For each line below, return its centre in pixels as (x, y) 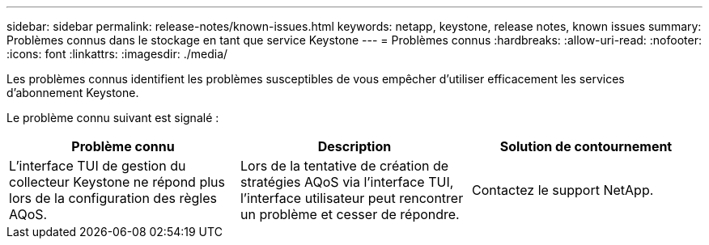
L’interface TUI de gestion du (98, 166)
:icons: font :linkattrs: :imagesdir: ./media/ (117, 54)
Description (354, 146)
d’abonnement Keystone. (73, 93)
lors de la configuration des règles (113, 198)
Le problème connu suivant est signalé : (113, 118)
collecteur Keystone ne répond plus (117, 182)
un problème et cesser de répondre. (350, 214)
